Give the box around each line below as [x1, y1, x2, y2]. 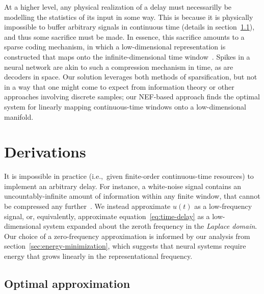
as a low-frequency [194, 201, 252, 211]
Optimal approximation [4, 275, 130, 291]
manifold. [4, 111, 34, 122]
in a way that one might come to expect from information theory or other [4, 81, 234, 92]
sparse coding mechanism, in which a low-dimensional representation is [4, 41, 226, 52]
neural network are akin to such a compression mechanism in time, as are [4, 61, 233, 72]
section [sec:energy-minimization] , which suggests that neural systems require [4, 240, 246, 251]
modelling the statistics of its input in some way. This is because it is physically [4, 11, 253, 22]
